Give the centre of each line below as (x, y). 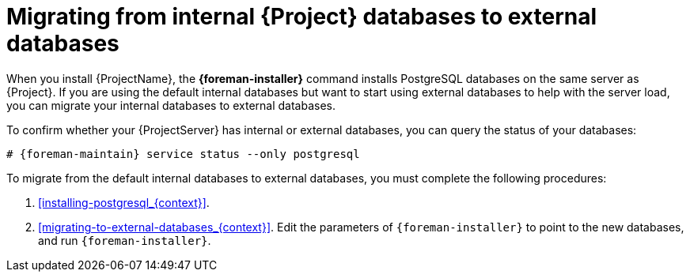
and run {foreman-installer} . (125, 240)
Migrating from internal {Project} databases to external (302, 17)
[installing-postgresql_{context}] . (124, 202)
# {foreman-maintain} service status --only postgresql (183, 154)
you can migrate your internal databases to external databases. (171, 105)
